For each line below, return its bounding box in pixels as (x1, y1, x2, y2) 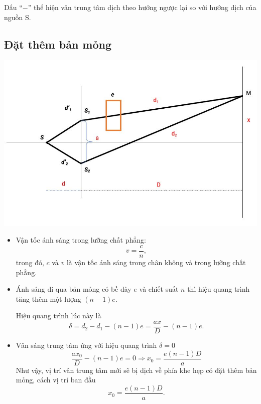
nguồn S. (4, 12, 31, 22)
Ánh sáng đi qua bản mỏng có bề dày (16, 284, 132, 294)
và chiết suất (139, 284, 179, 294)
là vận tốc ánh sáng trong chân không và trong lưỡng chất (66, 257, 246, 267)
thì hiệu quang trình (187, 284, 250, 294)
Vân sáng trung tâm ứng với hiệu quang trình (16, 340, 157, 350)
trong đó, (16, 257, 44, 267)
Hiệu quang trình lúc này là (16, 310, 101, 321)
